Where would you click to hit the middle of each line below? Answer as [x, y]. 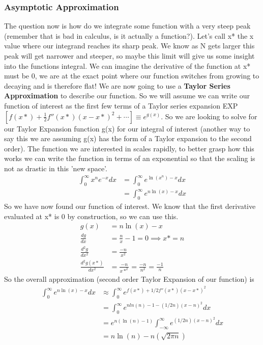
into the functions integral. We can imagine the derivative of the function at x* [127, 65]
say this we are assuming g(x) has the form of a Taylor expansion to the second [128, 138]
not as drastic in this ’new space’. [56, 168]
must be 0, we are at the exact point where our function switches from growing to [132, 76]
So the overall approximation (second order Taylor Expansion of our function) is [129, 279]
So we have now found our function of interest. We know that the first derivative [130, 206]
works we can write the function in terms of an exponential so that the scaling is [130, 158]
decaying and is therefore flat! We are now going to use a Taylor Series [117, 85]
